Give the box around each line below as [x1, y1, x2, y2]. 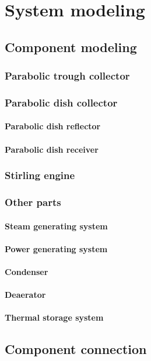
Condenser [5, 265, 48, 277]
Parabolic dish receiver [5, 143, 99, 155]
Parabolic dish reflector [5, 120, 101, 132]
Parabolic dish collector [5, 95, 118, 109]
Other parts [5, 194, 61, 209]
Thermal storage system [5, 311, 104, 324]
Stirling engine [5, 168, 75, 183]
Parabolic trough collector [5, 68, 130, 83]
